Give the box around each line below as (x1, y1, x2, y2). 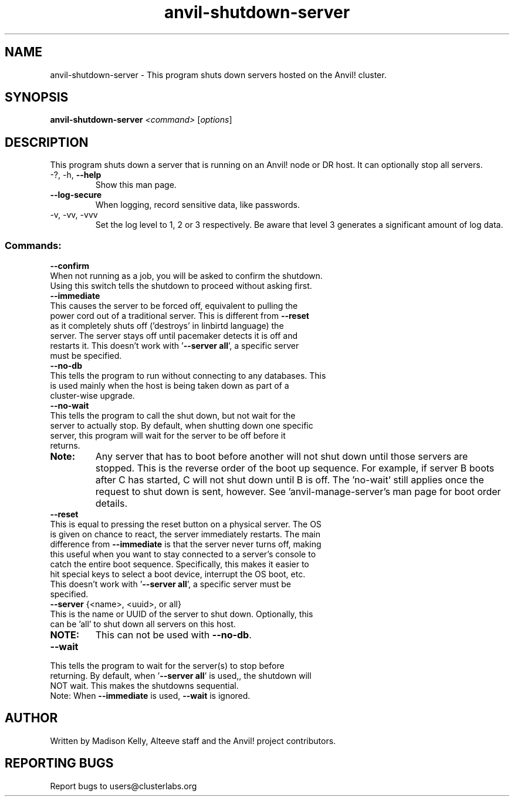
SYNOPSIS (5, 90, 69, 105)
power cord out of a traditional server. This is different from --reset (50, 311, 309, 321)
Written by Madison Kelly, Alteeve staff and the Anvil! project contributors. (50, 735, 336, 746)
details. (95, 497, 128, 510)
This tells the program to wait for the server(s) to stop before (50, 661, 285, 671)
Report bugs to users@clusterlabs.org (50, 780, 197, 791)
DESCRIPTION (5, 134, 89, 150)
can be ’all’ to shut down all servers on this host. (50, 619, 236, 630)
